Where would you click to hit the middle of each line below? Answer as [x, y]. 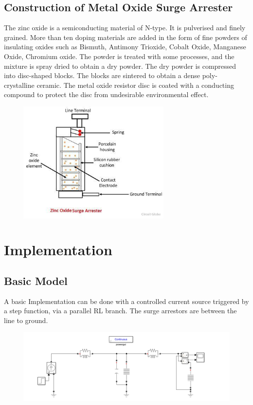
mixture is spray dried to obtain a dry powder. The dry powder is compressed [120, 66]
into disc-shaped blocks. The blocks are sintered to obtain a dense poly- [111, 75]
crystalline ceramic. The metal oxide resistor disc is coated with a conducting [119, 85]
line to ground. [26, 320]
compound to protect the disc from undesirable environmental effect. [106, 94]
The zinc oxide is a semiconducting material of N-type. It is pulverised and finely [125, 28]
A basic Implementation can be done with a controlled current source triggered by [126, 301]
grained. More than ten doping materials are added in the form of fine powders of [126, 37]
